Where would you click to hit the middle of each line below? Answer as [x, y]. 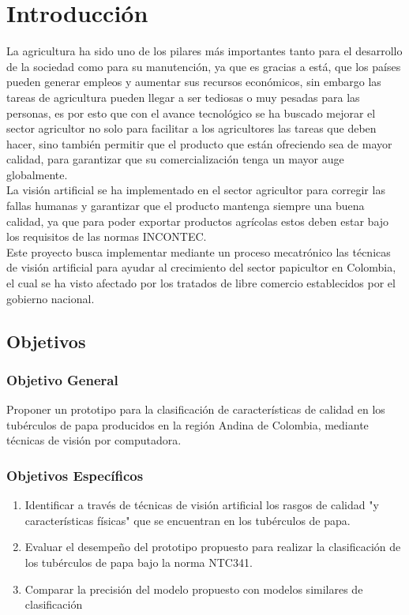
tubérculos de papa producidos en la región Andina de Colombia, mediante [188, 424]
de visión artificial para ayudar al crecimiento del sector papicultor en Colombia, [201, 267]
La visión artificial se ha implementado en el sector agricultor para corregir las [196, 190]
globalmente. [37, 174]
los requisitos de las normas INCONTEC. [107, 236]
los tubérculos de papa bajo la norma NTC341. [139, 562]
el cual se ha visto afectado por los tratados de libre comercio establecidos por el [201, 283]
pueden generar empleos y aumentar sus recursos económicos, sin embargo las [194, 82]
